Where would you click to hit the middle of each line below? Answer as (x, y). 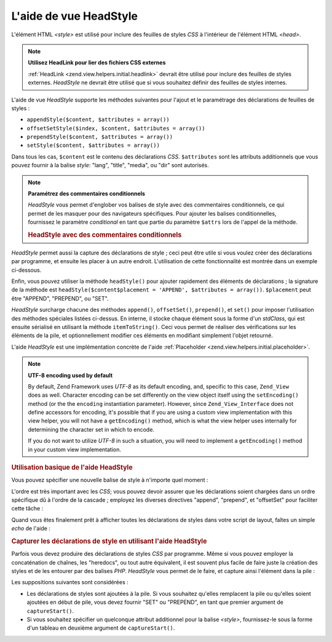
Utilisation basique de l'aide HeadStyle (72, 467)
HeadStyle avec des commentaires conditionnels (105, 235)
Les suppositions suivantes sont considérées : (70, 582)
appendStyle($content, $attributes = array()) (98, 120)
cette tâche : (27, 509)
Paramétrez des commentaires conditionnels (87, 194)
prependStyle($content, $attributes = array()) (100, 137)
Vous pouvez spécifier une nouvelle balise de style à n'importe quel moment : (110, 480)
